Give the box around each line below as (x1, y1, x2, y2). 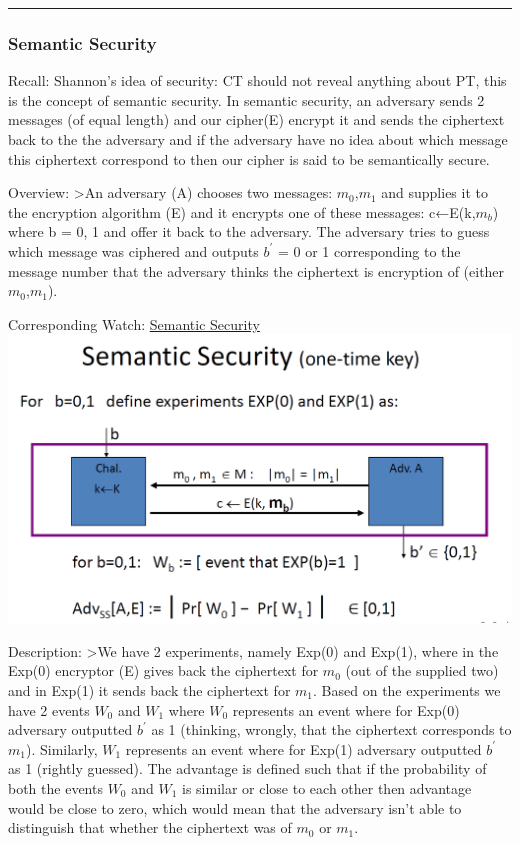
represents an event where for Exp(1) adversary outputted (125, 738, 482, 759)
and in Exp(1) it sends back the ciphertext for (8, 680, 291, 701)
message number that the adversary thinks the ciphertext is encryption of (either (8, 260, 505, 281)
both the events (8, 778, 103, 798)
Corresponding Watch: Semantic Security (8, 313, 260, 334)
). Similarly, (25, 738, 98, 759)
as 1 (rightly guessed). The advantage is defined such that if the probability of (8, 758, 487, 779)
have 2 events (8, 699, 90, 720)
